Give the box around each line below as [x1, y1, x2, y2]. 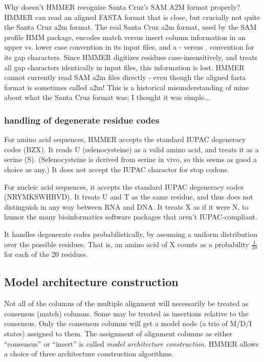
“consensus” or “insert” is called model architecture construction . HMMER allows [4, 338, 259, 349]
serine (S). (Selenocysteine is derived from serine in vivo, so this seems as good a [4, 154, 257, 165]
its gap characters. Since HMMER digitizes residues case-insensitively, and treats [4, 51, 258, 62]
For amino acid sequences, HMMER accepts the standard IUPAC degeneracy [4, 134, 246, 145]
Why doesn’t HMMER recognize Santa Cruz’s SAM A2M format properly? [4, 2, 240, 12]
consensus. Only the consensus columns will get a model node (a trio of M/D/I [4, 318, 252, 329]
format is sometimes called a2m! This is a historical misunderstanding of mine [4, 82, 249, 92]
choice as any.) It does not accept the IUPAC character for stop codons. [4, 164, 230, 174]
